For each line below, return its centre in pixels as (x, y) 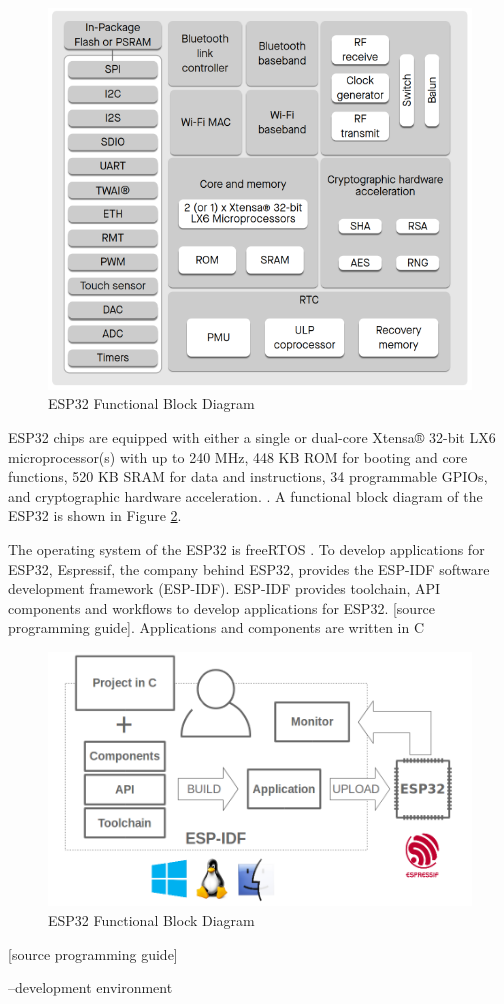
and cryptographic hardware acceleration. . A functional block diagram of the (245, 495)
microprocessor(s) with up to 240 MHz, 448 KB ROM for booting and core (238, 456)
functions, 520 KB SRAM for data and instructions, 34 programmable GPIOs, (248, 476)
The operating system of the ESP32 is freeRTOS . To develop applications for (246, 548)
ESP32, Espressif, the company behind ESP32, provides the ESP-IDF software (249, 568)
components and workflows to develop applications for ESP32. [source (222, 607)
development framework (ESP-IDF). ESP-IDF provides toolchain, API (224, 588)
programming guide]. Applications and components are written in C (216, 627)
